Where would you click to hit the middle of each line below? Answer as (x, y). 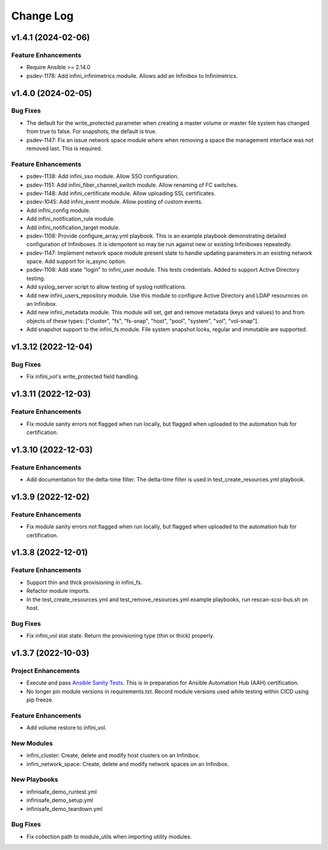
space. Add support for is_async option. (77, 261)
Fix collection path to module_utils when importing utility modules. (109, 837)
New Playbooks (35, 779)
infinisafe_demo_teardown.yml (64, 809)
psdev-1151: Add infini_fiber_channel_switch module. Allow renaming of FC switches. (132, 185)
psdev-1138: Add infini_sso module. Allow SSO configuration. (103, 176)
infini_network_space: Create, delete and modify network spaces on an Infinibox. (128, 764)
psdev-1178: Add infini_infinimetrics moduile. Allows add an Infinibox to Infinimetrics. (132, 75)
